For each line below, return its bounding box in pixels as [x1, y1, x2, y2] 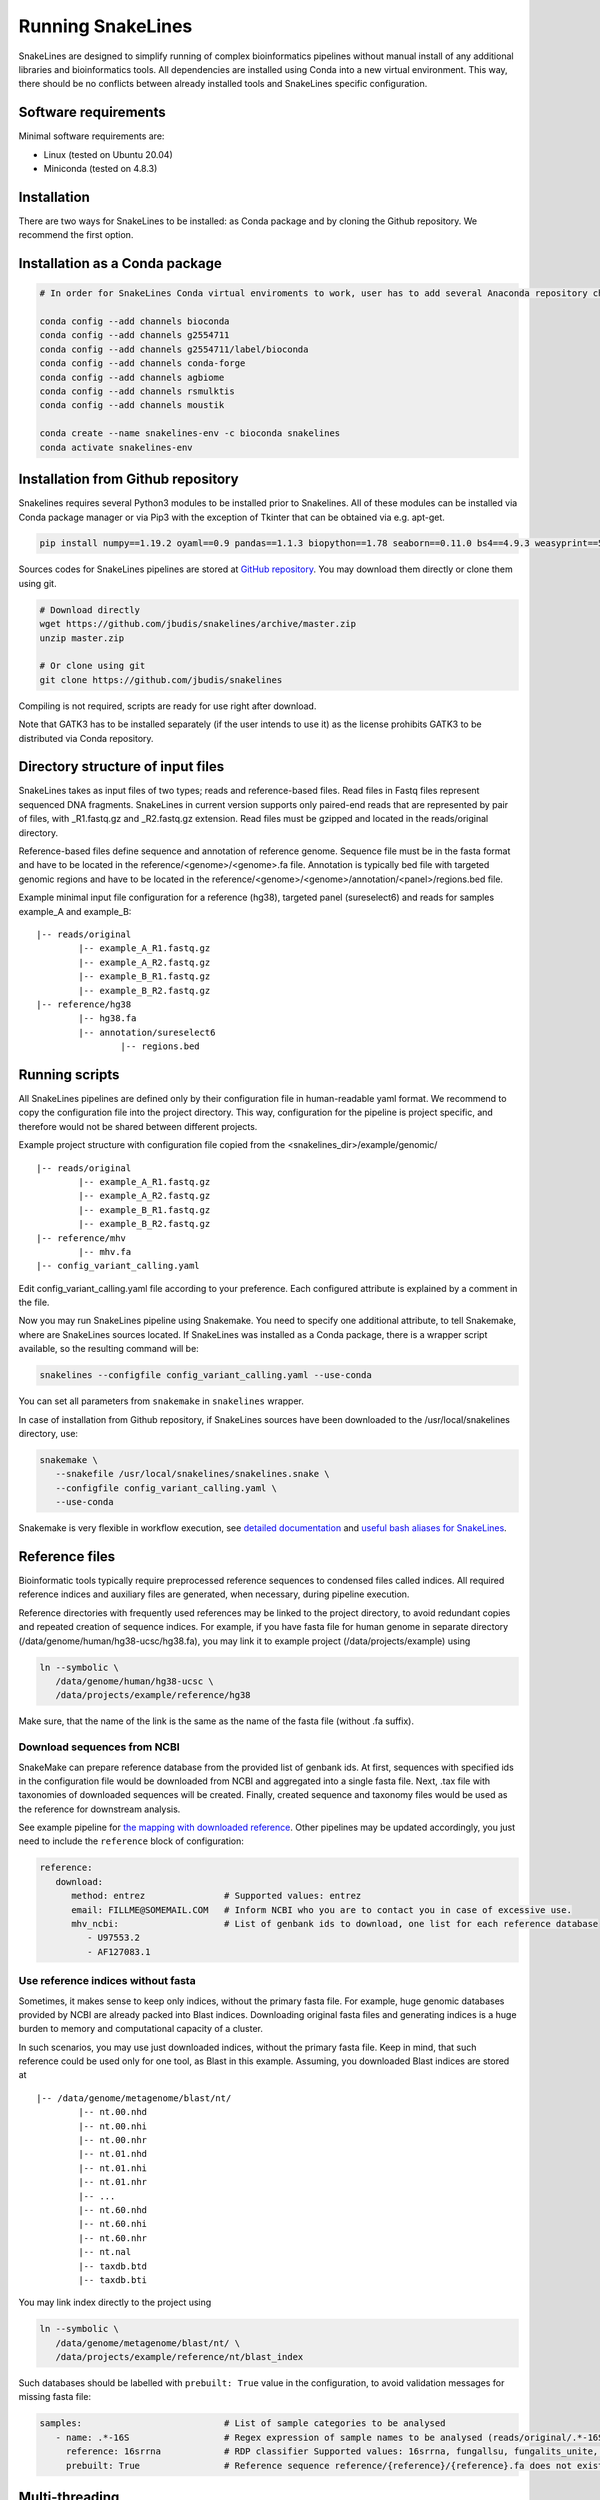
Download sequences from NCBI [18, 1740, 180, 1754]
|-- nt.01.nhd [78, 2148, 148, 2160]
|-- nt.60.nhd [78, 2205, 148, 2215]
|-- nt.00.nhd [78, 2106, 148, 2118]
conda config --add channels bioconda [39, 316, 230, 327]
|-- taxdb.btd [78, 2260, 148, 2272]
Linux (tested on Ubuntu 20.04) [43, 148, 174, 160]
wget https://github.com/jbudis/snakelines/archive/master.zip [39, 618, 357, 630]
